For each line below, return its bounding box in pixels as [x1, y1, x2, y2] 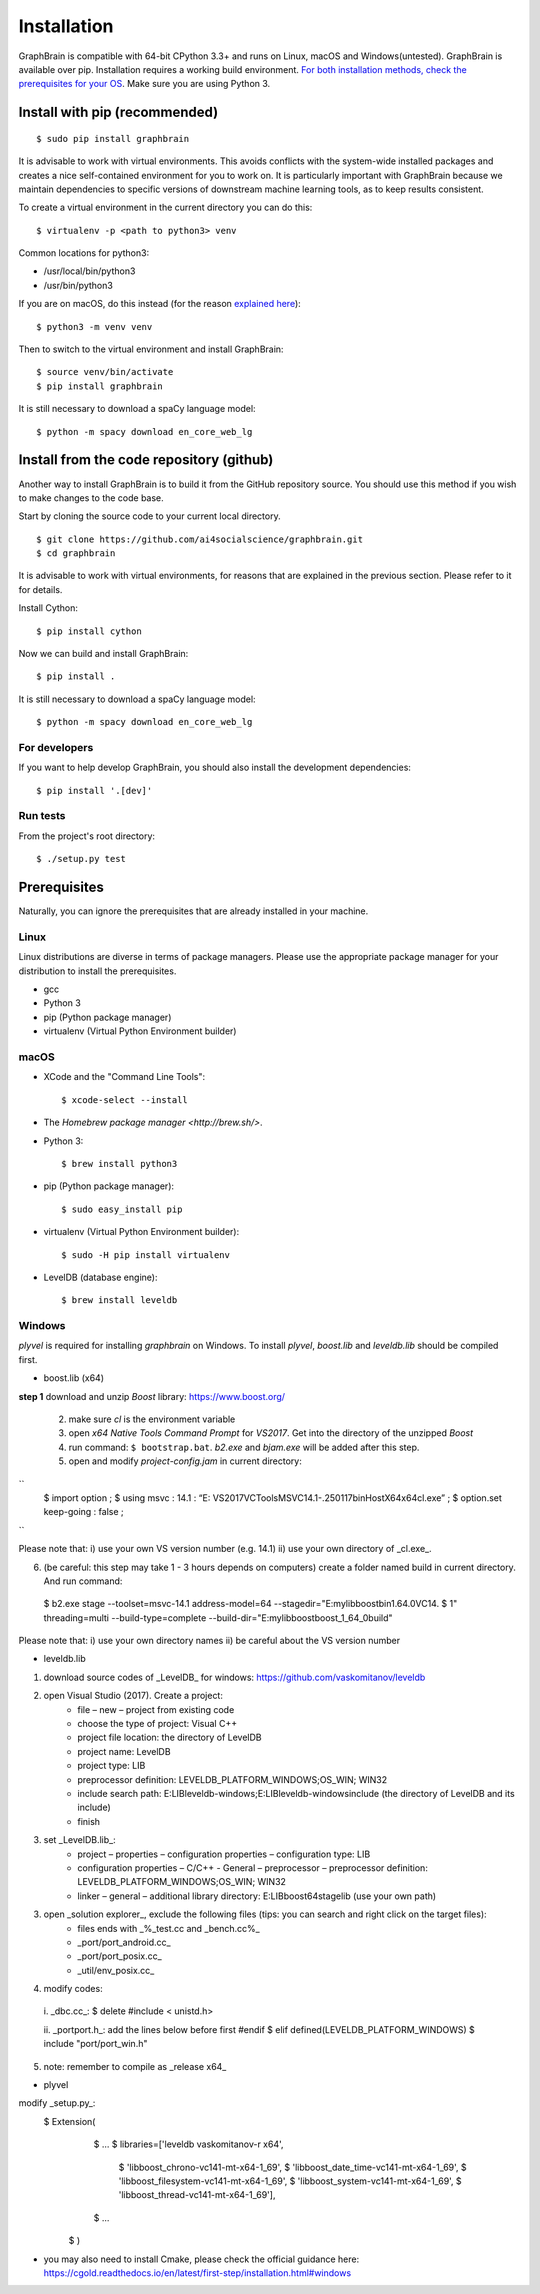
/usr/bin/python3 [43, 279, 114, 291]
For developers [18, 740, 94, 754]
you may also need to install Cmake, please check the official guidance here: [43, 2253, 360, 2265]
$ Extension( [43, 2115, 96, 2127]
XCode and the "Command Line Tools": [43, 1071, 206, 1083]
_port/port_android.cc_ [77, 1936, 171, 1948]
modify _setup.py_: [18, 2097, 96, 2109]
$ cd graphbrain [36, 548, 116, 559]
